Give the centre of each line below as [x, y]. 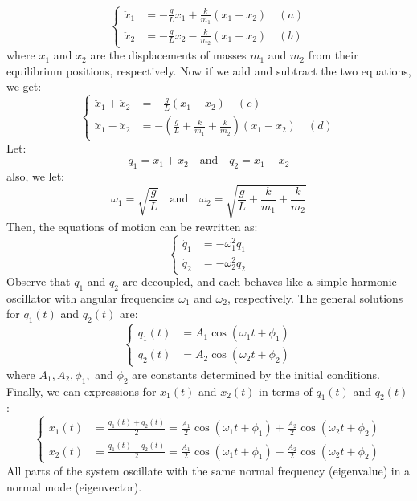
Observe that [39, 281]
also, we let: [36, 175]
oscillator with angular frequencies [91, 297]
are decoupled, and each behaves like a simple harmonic [260, 281]
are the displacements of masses [168, 55]
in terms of [286, 391]
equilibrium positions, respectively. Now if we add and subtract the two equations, [209, 70]
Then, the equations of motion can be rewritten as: [132, 227]
